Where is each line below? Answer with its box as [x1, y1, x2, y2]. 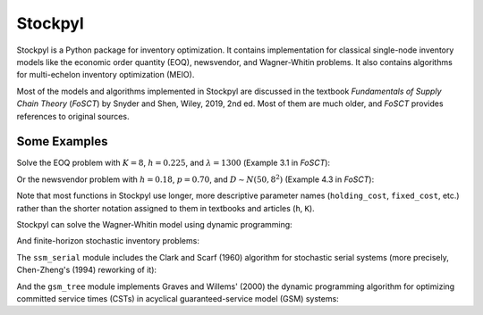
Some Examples [16, 134, 108, 149]
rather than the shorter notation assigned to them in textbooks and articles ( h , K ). [16, 203, 315, 213]
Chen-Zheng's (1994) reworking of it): [16, 264, 157, 276]
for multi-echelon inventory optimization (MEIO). [16, 70, 195, 80]
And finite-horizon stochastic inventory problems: [16, 236, 200, 246]
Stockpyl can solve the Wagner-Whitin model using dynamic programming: [16, 219, 292, 229]
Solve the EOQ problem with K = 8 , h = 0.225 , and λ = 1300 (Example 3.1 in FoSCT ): [16, 157, 331, 169]
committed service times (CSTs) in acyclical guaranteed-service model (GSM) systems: [16, 293, 339, 303]
